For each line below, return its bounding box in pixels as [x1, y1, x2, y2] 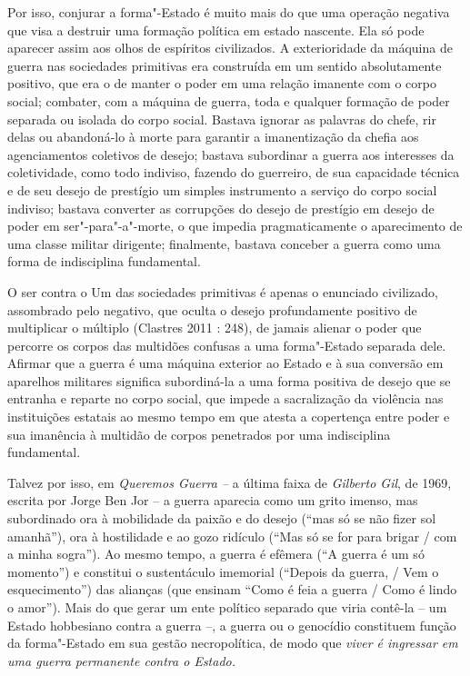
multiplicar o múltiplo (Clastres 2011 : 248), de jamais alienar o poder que [7, 318, 422, 337]
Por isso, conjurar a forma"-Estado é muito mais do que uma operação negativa [7, 3, 450, 21]
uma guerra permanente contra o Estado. [7, 651, 236, 670]
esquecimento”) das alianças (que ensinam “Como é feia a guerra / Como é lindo [7, 580, 457, 599]
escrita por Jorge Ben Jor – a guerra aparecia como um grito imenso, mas [7, 491, 418, 510]
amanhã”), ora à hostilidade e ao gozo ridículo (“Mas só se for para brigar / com [7, 526, 457, 545]
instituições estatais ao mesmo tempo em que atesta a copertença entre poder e [7, 407, 450, 426]
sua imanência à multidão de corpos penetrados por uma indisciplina [7, 424, 391, 443]
